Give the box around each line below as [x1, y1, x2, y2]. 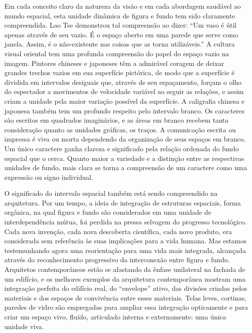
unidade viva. [4, 321, 44, 331]
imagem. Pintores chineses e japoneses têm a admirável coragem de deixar [4, 58, 224, 68]
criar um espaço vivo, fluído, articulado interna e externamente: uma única [4, 312, 226, 321]
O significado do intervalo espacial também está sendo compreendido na [4, 188, 218, 198]
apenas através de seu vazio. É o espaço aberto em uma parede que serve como [4, 29, 238, 39]
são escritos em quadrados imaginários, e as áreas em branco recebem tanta [4, 115, 229, 125]
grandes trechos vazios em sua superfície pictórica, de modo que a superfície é [4, 67, 235, 78]
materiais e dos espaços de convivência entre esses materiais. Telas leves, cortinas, [4, 292, 247, 302]
